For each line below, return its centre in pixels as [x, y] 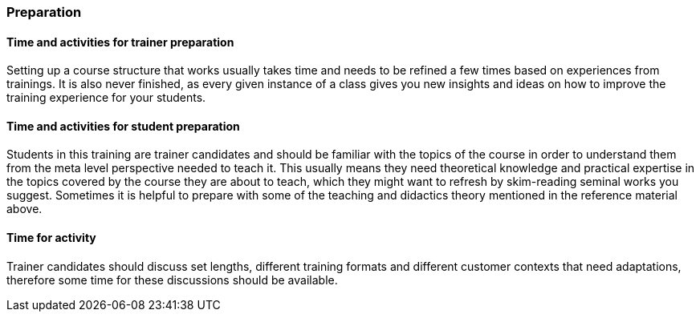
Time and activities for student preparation [123, 126]
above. [24, 209]
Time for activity [51, 238]
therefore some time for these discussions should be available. [172, 280]
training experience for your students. [106, 98]
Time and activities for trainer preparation [120, 42]
